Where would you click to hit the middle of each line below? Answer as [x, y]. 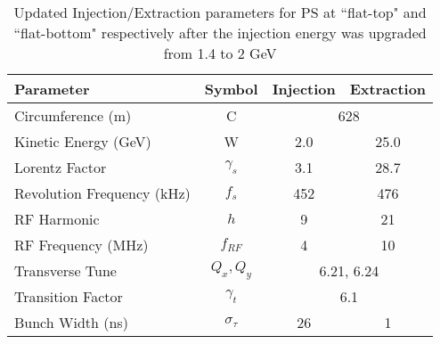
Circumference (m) [73, 115]
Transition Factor [69, 296]
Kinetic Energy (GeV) [83, 141]
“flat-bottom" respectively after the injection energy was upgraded [220, 33]
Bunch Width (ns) [71, 322]
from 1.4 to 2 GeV [220, 53]
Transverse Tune [65, 270]
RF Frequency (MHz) [81, 245]
